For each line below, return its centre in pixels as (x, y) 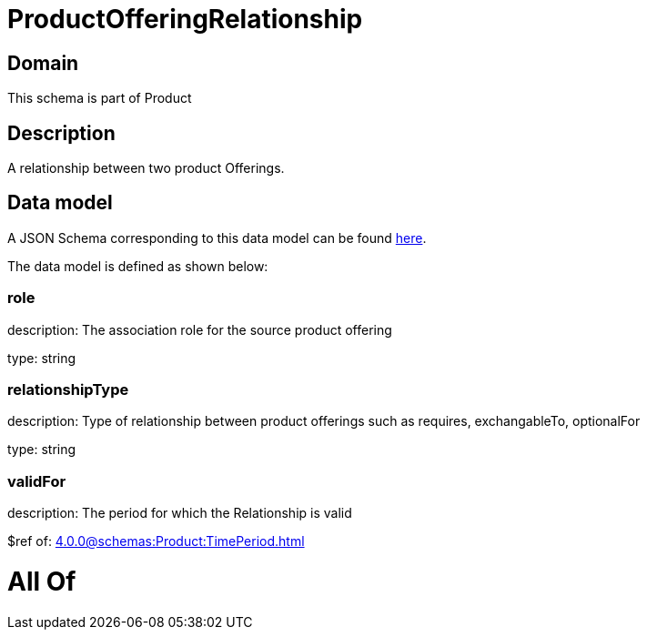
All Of (42, 581)
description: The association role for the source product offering (200, 329)
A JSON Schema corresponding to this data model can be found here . (217, 238)
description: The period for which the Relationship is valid (180, 513)
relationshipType (68, 389)
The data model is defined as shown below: (138, 266)
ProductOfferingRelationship (185, 19)
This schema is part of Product (100, 98)
